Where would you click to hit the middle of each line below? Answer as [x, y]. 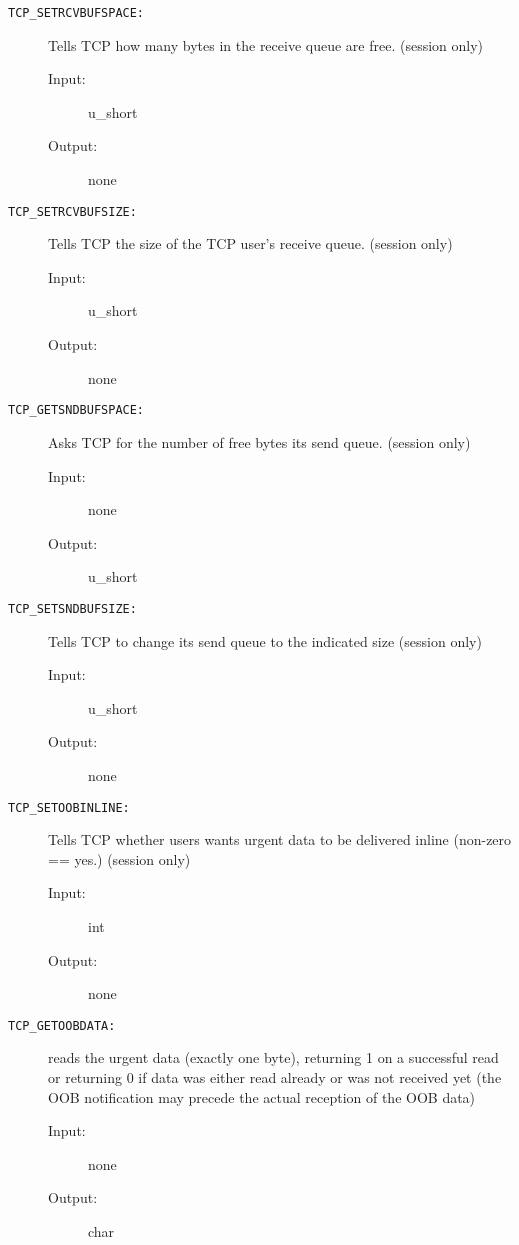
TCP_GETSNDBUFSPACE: [76, 410]
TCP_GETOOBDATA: [62, 1025]
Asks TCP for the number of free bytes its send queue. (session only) [259, 441]
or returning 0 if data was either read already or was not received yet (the [275, 1076]
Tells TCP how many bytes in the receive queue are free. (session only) [266, 44]
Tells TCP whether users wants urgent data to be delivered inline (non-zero [280, 839]
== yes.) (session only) [119, 858]
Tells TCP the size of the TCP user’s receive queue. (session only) [250, 243]
